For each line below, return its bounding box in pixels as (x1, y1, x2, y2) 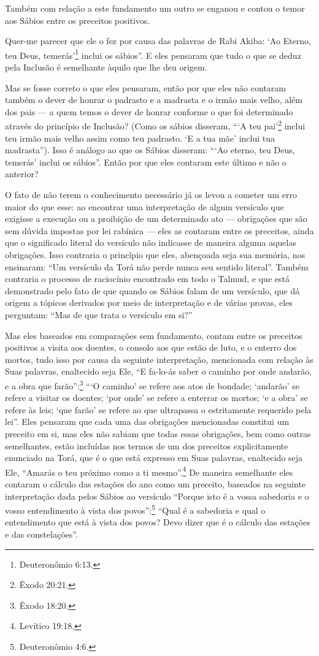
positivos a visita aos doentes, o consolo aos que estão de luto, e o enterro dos (5, 341, 297, 354)
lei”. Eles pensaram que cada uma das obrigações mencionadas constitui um (5, 415, 290, 428)
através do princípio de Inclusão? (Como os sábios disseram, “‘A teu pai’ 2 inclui (5, 118, 306, 132)
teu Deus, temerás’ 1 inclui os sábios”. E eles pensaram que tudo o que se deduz (5, 47, 301, 61)
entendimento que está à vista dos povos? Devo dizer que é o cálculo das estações (5, 516, 310, 528)
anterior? (5, 167, 39, 180)
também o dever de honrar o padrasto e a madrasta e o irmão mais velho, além (5, 93, 302, 106)
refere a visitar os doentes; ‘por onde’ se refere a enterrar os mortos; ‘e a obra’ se (5, 391, 308, 404)
